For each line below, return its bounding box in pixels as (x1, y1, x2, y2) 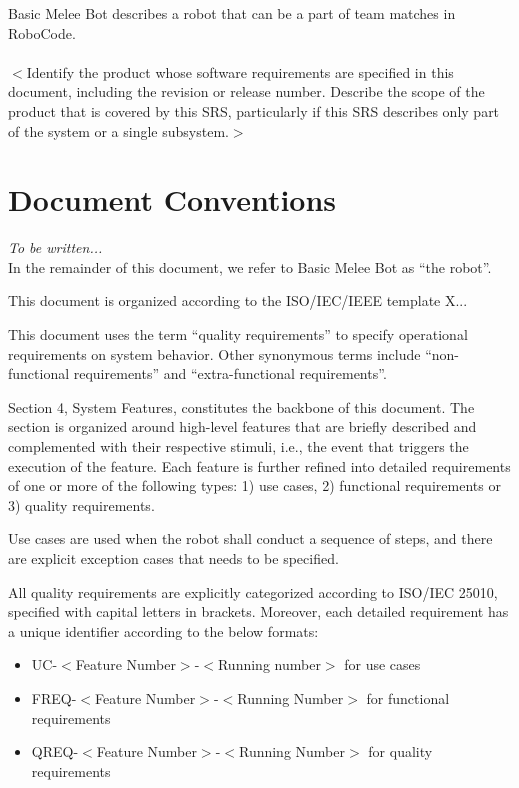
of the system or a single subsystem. (8, 120, 229, 141)
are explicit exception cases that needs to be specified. (8, 548, 339, 568)
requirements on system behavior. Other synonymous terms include (8, 343, 421, 364)
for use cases (344, 654, 421, 675)
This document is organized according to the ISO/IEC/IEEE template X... (8, 290, 468, 311)
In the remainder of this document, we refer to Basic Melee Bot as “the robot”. (8, 256, 492, 277)
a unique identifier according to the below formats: (8, 620, 319, 641)
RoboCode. (8, 22, 76, 43)
